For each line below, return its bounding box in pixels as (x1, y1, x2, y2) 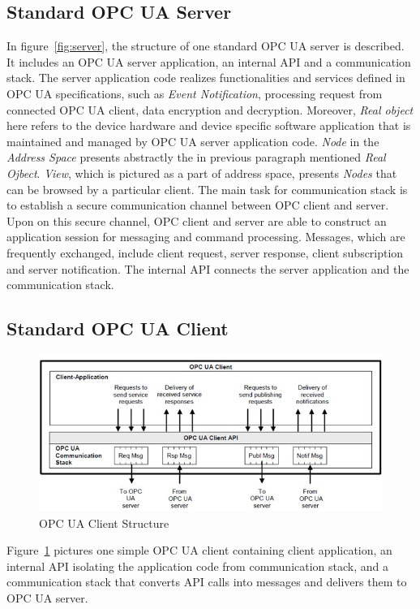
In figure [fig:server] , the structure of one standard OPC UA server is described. (6, 37, 405, 54)
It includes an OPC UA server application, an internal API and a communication (6, 53, 411, 70)
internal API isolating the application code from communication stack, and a (6, 557, 389, 574)
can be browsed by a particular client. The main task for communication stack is (6, 180, 408, 197)
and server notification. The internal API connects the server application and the (6, 260, 409, 277)
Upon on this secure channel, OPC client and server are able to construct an (6, 212, 387, 229)
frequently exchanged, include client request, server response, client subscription (6, 244, 404, 261)
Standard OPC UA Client (6, 316, 229, 341)
